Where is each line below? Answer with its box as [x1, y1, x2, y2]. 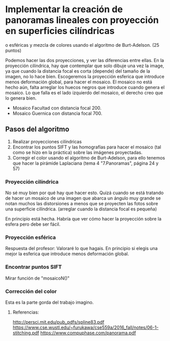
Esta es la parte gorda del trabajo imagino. [5, 299, 94, 305]
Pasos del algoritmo [5, 125, 70, 134]
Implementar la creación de [5, 4, 123, 15]
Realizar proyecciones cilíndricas [12, 138, 82, 144]
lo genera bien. [5, 95, 37, 101]
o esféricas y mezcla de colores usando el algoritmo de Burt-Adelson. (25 [5, 42, 160, 48]
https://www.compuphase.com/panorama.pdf [40, 329, 136, 336]
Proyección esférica [5, 234, 56, 241]
